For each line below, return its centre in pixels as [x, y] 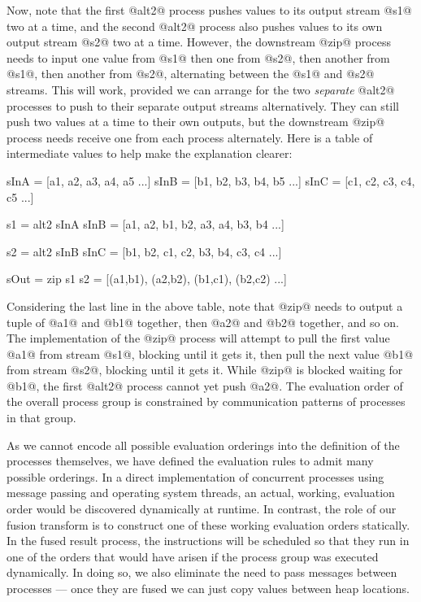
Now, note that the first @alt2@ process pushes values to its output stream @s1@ [209, 10]
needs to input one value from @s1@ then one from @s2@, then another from [198, 57]
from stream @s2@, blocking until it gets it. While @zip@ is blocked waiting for [205, 370]
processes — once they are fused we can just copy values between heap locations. [208, 588]
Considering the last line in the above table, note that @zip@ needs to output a [205, 305]
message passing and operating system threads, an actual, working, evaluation [201, 493]
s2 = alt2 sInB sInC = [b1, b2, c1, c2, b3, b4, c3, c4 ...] [144, 251]
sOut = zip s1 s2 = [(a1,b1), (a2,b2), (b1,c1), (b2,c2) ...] [147, 279]
